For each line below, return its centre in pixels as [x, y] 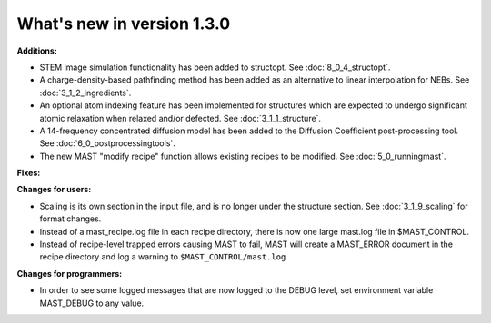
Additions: [37, 51]
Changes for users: [54, 190]
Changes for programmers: [70, 273]
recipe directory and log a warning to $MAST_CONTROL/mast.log [163, 257]
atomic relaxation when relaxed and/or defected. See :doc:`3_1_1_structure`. [180, 118]
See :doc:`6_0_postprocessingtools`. [108, 143]
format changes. [70, 219]
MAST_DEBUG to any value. [92, 303]
